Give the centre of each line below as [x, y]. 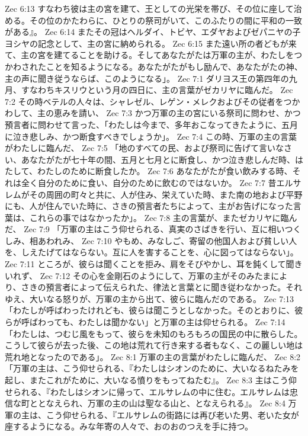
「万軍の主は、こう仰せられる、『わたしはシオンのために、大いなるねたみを [152, 368]
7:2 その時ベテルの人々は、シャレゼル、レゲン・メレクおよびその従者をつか [153, 101]
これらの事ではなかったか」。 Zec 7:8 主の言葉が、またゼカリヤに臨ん [163, 217]
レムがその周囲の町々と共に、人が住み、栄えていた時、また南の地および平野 [154, 194]
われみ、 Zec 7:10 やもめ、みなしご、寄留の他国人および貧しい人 [171, 240]
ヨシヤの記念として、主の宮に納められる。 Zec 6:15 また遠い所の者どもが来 [151, 43]
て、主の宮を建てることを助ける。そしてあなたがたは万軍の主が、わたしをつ [154, 55]
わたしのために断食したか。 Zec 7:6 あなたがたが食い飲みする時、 [165, 171]
